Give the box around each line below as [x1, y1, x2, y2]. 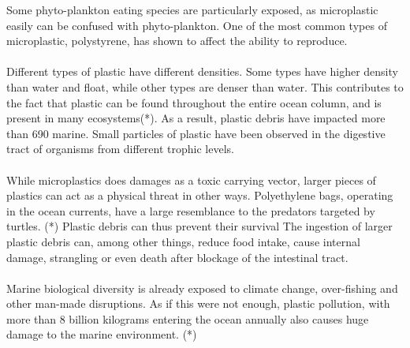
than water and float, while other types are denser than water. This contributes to [6, 78, 404, 95]
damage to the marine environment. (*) [6, 326, 197, 342]
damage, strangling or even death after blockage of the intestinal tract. [6, 249, 348, 265]
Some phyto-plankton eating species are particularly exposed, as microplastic [6, 2, 378, 17]
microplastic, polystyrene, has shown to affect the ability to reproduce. [6, 32, 348, 49]
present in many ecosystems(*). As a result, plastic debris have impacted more [6, 110, 386, 126]
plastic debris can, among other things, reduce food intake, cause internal [6, 233, 360, 249]
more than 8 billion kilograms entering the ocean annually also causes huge [6, 310, 369, 327]
